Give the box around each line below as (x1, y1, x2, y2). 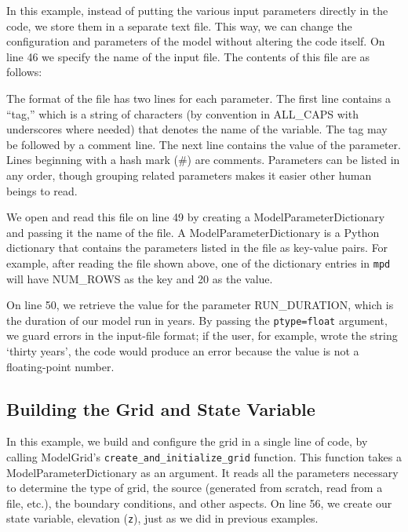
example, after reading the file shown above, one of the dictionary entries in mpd (6, 254, 391, 271)
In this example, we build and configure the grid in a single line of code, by (6, 433, 368, 450)
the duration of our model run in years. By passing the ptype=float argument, (6, 312, 388, 328)
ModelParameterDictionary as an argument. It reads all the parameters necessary (6, 464, 399, 480)
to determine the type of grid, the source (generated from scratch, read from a (6, 479, 383, 496)
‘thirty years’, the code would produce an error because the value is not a (6, 343, 359, 359)
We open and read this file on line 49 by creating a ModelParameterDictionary (6, 209, 385, 225)
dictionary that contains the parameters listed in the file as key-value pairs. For (6, 239, 388, 256)
